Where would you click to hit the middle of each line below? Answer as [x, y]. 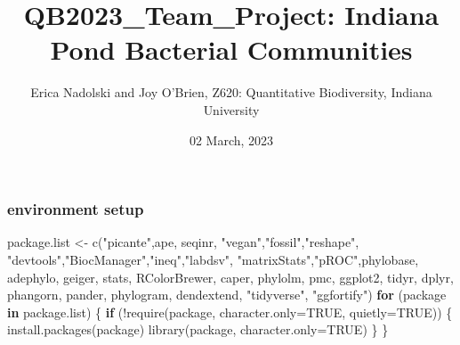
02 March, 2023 [231, 140]
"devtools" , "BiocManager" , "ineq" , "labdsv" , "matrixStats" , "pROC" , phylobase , [213, 259]
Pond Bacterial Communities [231, 49]
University [231, 109]
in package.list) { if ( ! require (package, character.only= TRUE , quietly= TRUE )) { [230, 312]
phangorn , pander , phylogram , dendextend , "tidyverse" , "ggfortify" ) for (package [227, 295]
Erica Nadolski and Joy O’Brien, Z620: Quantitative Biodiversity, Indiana [231, 92]
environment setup [76, 209]
